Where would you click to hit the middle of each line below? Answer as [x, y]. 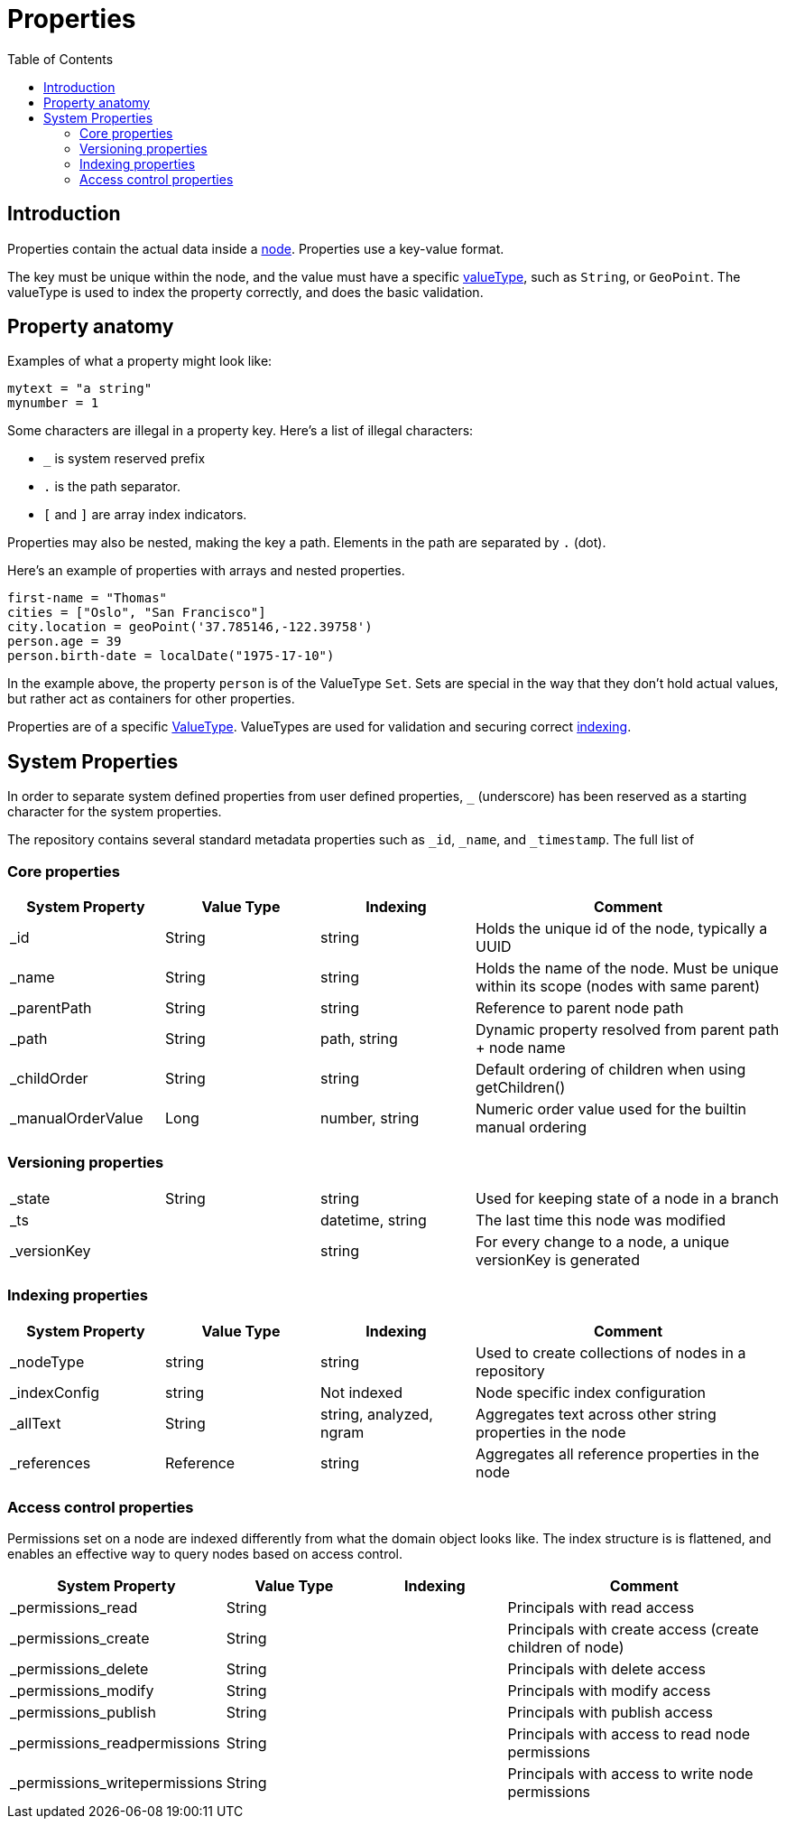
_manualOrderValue [77, 1118]
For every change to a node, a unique [603, 1241]
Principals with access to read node [629, 1734]
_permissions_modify [82, 1691]
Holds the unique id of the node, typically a [622, 929]
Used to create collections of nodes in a [611, 1352]
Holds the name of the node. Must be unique [627, 969]
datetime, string [374, 1220]
